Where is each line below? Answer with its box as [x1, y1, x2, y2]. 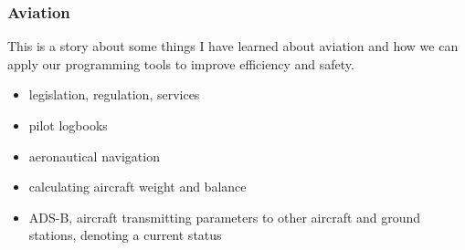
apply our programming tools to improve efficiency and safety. [7, 54, 354, 73]
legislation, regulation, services [28, 85, 200, 104]
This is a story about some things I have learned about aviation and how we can [7, 36, 459, 56]
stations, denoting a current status [28, 225, 222, 245]
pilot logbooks [28, 116, 108, 134]
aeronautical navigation [28, 146, 160, 165]
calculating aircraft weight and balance [28, 177, 247, 196]
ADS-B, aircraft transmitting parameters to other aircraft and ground [28, 207, 421, 226]
